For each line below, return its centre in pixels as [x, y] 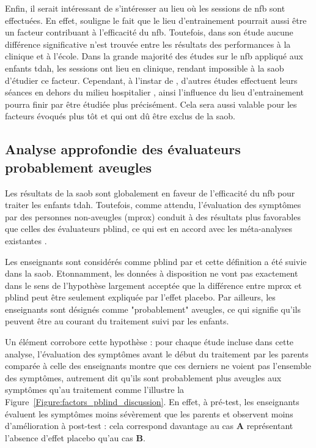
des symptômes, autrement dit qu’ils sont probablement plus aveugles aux [143, 377]
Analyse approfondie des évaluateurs [123, 149]
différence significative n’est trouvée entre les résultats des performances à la [148, 44]
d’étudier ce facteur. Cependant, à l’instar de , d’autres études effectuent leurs [151, 80]
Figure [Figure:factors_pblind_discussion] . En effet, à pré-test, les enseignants [152, 402]
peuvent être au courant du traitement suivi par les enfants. [117, 321]
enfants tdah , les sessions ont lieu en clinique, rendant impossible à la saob [145, 68]
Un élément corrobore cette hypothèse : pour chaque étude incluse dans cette [149, 342]
